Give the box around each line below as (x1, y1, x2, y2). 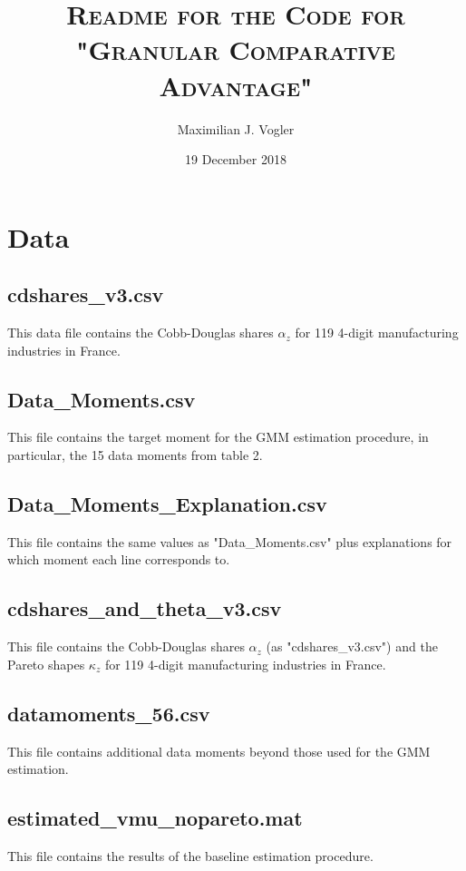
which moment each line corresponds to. (7, 550, 230, 569)
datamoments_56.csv (7, 699, 210, 727)
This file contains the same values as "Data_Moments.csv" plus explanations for (7, 532, 452, 551)
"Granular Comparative (76, 31, 395, 68)
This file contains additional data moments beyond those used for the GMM (7, 741, 431, 760)
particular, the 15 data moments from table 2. (7, 445, 263, 465)
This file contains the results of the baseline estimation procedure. (7, 847, 374, 866)
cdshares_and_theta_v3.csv (7, 594, 282, 622)
